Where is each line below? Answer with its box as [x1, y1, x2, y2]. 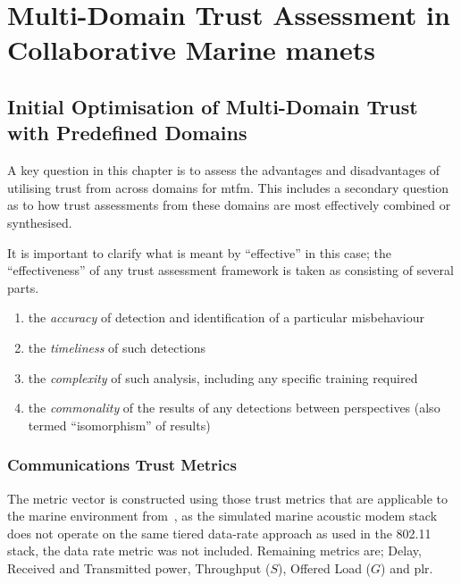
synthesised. [7, 213, 72, 231]
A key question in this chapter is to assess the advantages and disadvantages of [7, 161, 440, 179]
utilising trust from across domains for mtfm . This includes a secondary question [7, 178, 449, 196]
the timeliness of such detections [28, 338, 206, 356]
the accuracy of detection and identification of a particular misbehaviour [28, 308, 424, 327]
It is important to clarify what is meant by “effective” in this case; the [7, 243, 392, 262]
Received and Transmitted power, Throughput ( [7, 558, 271, 577]
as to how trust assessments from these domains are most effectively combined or [7, 196, 451, 214]
